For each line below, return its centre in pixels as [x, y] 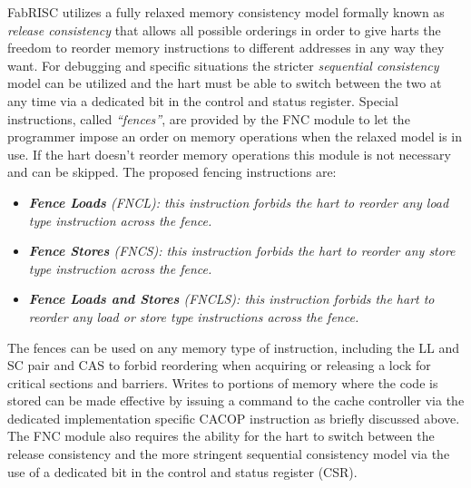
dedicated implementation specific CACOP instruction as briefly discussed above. [234, 418]
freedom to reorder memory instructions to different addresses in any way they [226, 48]
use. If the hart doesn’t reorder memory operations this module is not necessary [229, 154]
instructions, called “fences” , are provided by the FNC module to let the [209, 118]
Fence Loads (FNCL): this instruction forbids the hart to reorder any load [239, 202]
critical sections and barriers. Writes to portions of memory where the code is [223, 382]
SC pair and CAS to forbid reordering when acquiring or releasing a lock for [219, 365]
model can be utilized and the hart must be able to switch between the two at [225, 83]
